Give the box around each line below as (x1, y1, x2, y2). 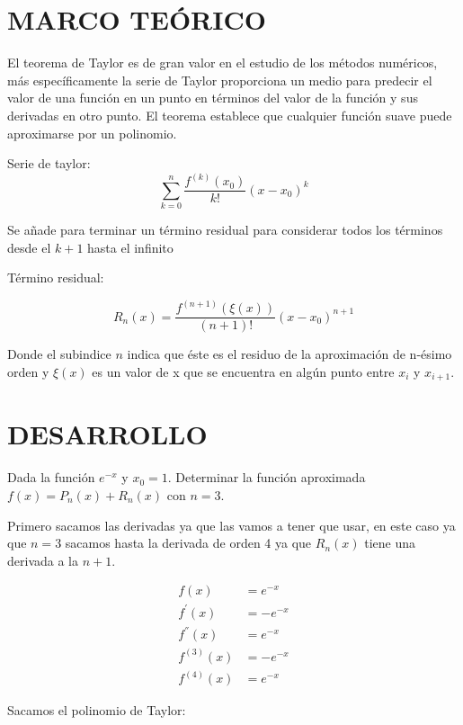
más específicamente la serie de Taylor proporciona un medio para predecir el (7, 70, 432, 89)
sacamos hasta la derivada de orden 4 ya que (65, 533, 312, 552)
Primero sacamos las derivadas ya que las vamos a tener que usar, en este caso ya (7, 515, 456, 534)
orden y (7, 362, 49, 380)
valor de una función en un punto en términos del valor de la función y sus (7, 88, 418, 107)
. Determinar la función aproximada (167, 468, 366, 487)
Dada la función (7, 468, 95, 487)
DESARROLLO (7, 416, 208, 452)
